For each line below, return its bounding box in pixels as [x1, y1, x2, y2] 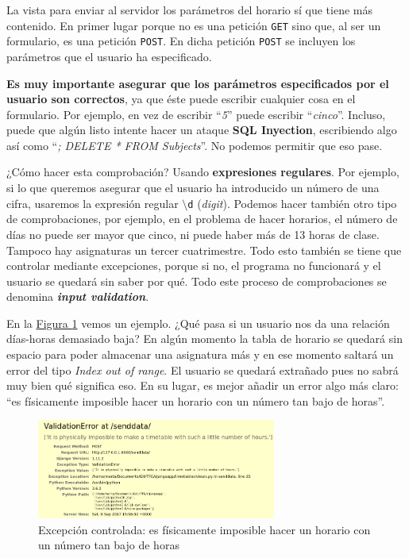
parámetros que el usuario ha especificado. [6, 48, 212, 64]
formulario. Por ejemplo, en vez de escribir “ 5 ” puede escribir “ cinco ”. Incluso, [6, 106, 386, 122]
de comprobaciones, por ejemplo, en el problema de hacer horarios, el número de [6, 210, 398, 227]
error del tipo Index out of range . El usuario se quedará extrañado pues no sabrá [6, 361, 399, 378]
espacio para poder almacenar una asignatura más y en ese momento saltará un [6, 346, 394, 363]
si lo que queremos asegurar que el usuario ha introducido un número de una [6, 179, 380, 196]
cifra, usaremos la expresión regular [6, 194, 179, 211]
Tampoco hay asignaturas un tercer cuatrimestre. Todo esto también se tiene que [6, 241, 402, 258]
